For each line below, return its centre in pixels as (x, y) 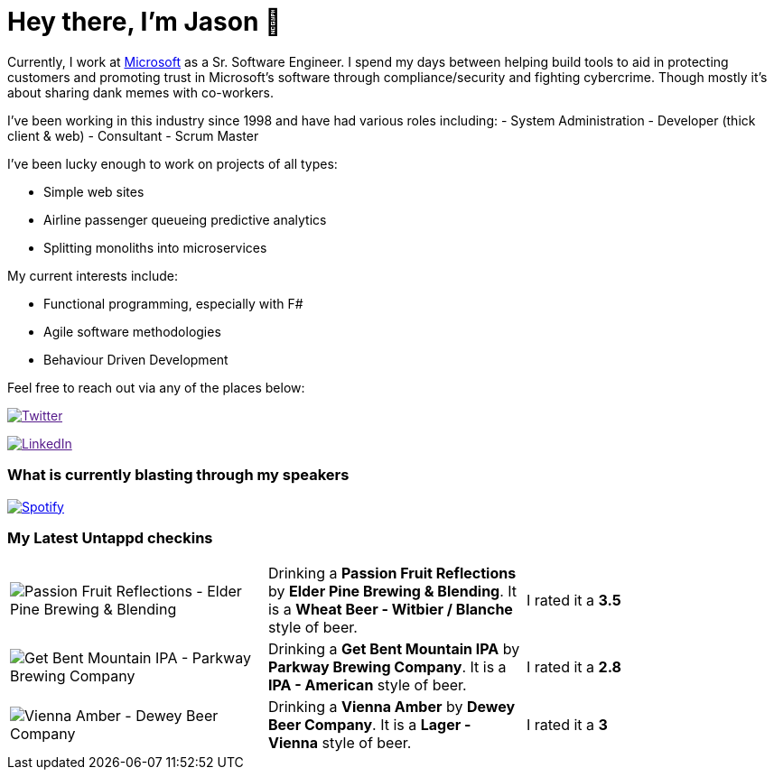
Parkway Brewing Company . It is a (387, 667)
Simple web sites (94, 191)
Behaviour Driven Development (136, 359)
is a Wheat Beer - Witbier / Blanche (390, 610)
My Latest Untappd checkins (110, 537)
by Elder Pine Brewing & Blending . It (392, 592)
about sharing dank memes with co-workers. (141, 92)
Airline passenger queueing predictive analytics (185, 219)
